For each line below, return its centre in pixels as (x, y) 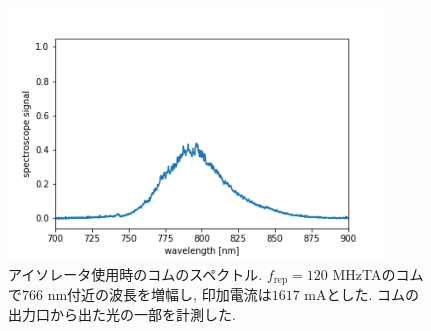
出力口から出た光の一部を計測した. (122, 313)
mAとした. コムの (362, 294)
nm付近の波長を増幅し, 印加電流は (159, 294)
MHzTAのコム (378, 273)
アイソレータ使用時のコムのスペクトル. (135, 273)
